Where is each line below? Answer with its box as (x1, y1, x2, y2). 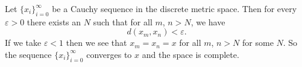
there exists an (27, 15, 81, 28)
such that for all (93, 15, 153, 28)
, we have (190, 15, 225, 28)
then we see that (66, 36, 127, 49)
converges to (86, 48, 132, 60)
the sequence (5, 48, 52, 60)
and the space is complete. (142, 48, 239, 60)
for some (242, 36, 274, 49)
